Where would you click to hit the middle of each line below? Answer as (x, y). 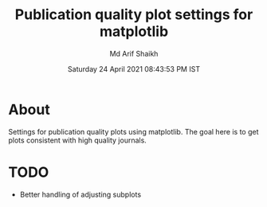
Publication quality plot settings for (134, 15)
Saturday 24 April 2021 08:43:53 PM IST (134, 68)
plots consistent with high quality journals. (78, 140)
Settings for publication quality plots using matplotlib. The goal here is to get (133, 131)
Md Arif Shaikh (134, 53)
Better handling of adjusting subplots (80, 194)
